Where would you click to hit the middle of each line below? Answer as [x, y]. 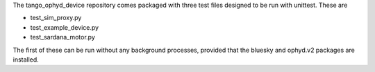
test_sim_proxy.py [56, 18]
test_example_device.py [65, 27]
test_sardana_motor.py [62, 37]
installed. [26, 60]
